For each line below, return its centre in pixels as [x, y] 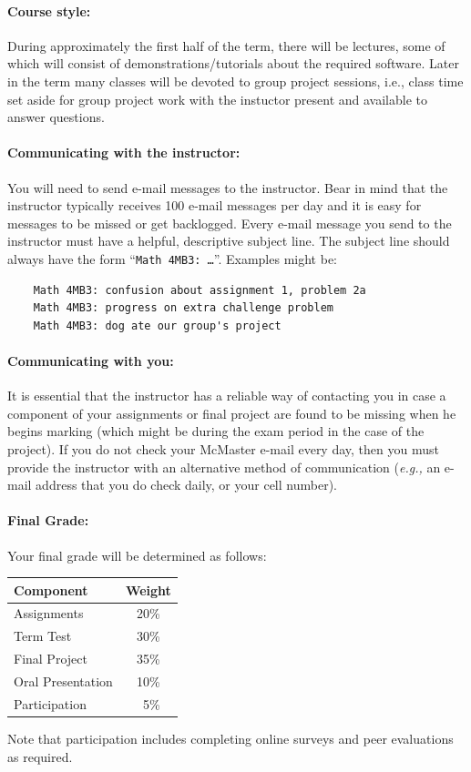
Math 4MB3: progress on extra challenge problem [183, 308]
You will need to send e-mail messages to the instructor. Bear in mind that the [228, 187]
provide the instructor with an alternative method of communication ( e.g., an [224, 467]
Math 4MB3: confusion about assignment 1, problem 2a [200, 290]
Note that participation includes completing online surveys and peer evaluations [230, 738]
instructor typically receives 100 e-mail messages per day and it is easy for [215, 205]
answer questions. [56, 117]
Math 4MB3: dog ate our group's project [157, 325]
